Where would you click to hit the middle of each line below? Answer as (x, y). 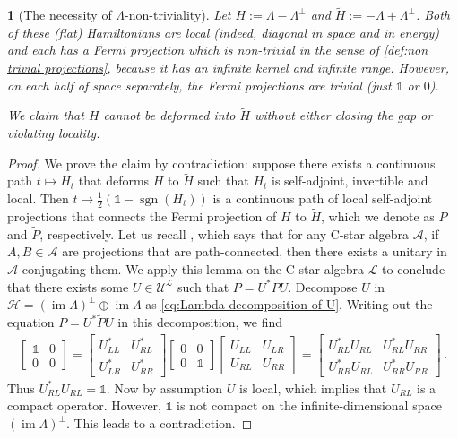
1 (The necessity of (60, 15)
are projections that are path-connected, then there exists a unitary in (255, 251)
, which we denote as (378, 216)
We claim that (46, 115)
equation (31, 322)
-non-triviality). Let (178, 15)
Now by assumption (169, 387)
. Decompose (323, 286)
